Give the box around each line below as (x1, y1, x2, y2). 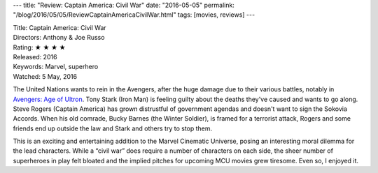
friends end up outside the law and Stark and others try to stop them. (13, 124, 213, 133)
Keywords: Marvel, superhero (13, 63, 99, 71)
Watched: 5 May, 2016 (13, 72, 77, 80)
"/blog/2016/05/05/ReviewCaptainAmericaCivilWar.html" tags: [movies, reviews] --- (13, 10, 255, 19)
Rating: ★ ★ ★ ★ (13, 43, 66, 52)
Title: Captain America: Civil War (13, 23, 106, 31)
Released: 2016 (13, 52, 57, 61)
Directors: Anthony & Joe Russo (13, 33, 105, 42)
